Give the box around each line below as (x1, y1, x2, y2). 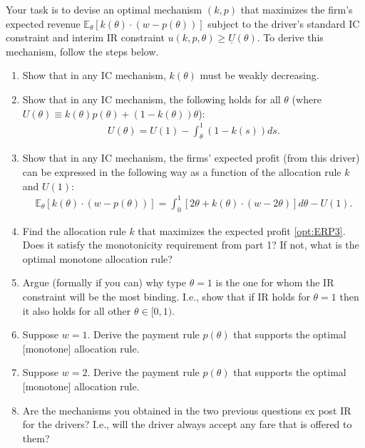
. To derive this (257, 30, 324, 45)
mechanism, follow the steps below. (6, 43, 159, 58)
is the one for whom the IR (215, 275, 334, 290)
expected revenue (6, 16, 81, 31)
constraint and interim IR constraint (6, 30, 165, 45)
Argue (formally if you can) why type (22, 275, 186, 290)
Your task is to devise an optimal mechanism (6, 2, 202, 16)
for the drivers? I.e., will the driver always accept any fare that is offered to (22, 417, 352, 432)
